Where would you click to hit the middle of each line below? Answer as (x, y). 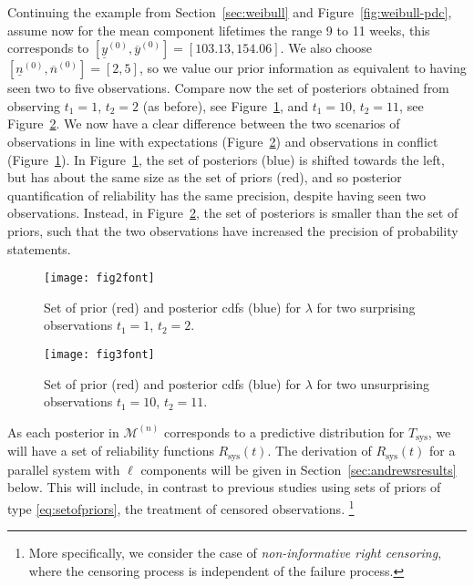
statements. (39, 248)
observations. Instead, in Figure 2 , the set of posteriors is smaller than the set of (233, 213)
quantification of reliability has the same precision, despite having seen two (216, 195)
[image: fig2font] (99, 278)
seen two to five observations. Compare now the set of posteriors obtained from (228, 88)
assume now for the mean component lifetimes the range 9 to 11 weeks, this (219, 30)
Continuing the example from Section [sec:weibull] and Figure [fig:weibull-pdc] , (230, 12)
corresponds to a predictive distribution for (284, 432)
